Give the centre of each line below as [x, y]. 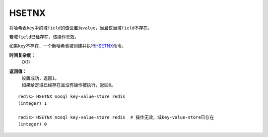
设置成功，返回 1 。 [40, 78]
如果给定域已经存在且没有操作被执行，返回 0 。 [69, 85]
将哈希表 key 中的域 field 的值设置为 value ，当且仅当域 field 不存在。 [81, 28]
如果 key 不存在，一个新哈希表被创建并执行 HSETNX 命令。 [68, 46]
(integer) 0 [33, 124]
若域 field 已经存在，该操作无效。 [44, 37]
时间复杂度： [22, 55]
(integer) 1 [33, 103]
